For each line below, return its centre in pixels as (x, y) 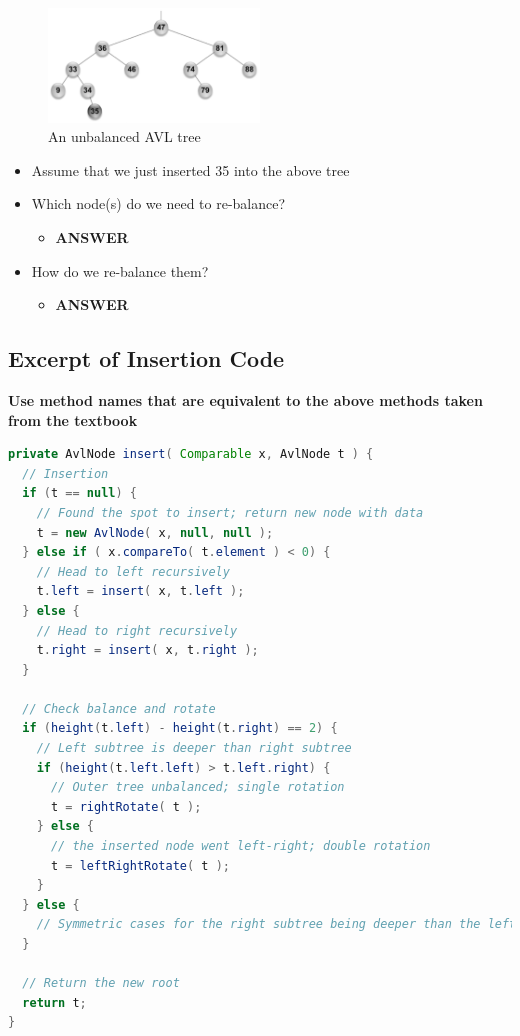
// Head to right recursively (137, 630)
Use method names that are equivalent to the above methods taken (245, 399)
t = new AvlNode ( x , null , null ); (155, 532)
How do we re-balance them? (120, 270)
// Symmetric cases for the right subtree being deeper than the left (276, 924)
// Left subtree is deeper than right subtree (194, 748)
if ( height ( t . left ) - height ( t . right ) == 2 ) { (180, 728)
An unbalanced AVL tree (124, 136)
